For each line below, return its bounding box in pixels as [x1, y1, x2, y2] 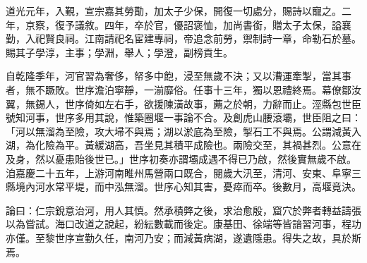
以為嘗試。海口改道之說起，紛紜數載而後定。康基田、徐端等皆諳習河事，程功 [6, 216, 361, 231]
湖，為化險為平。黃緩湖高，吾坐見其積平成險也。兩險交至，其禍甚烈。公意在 [6, 137, 361, 152]
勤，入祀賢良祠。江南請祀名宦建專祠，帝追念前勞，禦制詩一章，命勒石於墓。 [6, 31, 361, 46]
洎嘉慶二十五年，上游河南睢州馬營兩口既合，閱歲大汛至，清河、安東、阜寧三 [6, 165, 361, 180]
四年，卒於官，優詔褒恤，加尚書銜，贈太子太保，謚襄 [104, 17, 351, 32]
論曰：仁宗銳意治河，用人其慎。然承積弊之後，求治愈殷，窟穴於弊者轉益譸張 [6, 202, 361, 217]
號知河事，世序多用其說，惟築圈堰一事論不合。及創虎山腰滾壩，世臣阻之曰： [6, 110, 361, 125]
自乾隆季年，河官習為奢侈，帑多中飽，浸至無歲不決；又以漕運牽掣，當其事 [6, 68, 351, 83]
